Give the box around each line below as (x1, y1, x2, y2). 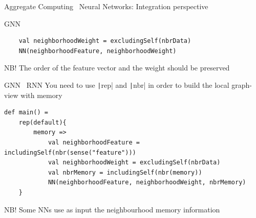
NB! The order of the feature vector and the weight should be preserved (4, 62, 230, 73)
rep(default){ (18, 118, 67, 126)
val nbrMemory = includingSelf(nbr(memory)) (48, 168, 202, 176)
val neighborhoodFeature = (48, 139, 140, 146)
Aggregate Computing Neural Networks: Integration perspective (4, 1, 208, 11)
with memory (20, 89, 62, 100)
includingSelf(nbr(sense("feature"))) (4, 149, 136, 156)
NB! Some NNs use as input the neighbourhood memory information (4, 204, 220, 214)
